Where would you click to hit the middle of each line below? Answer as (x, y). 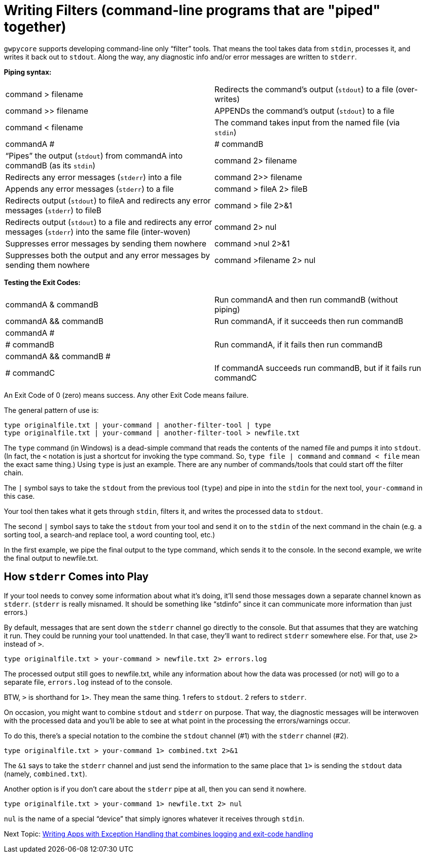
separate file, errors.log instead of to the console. (88, 682)
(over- (407, 89)
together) (35, 27)
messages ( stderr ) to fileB (54, 210)
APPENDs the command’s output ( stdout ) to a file (305, 111)
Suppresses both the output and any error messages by (108, 255)
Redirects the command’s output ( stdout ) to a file (304, 89)
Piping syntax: (28, 72)
